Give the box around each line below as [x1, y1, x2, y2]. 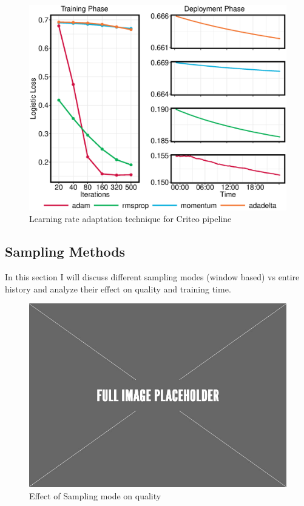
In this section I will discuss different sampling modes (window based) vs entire [5, 271, 300, 283]
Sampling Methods [5, 242, 126, 261]
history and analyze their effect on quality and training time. [5, 282, 231, 295]
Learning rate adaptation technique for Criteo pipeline [29, 212, 232, 225]
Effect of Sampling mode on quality [29, 489, 161, 502]
